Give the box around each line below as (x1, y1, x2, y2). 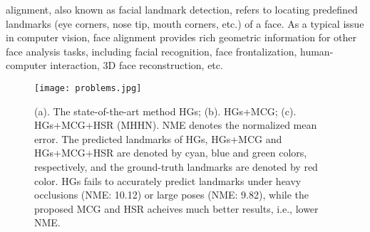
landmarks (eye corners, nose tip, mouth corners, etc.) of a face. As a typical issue (6, 16, 364, 31)
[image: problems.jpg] (34, 83, 142, 93)
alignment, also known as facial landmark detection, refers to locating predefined (6, 2, 358, 16)
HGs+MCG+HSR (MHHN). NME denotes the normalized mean (34, 117, 317, 132)
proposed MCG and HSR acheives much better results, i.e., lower (34, 201, 319, 216)
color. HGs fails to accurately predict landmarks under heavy (34, 173, 302, 188)
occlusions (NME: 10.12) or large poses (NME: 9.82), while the (34, 187, 309, 202)
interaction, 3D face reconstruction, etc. (50, 58, 223, 73)
